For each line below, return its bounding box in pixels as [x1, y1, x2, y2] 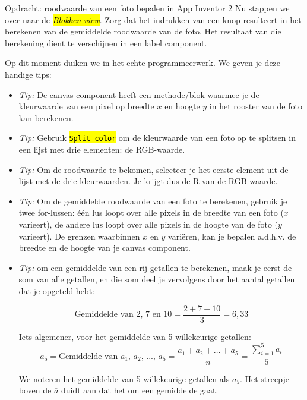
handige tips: [5, 68, 52, 80]
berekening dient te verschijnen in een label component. [5, 36, 207, 49]
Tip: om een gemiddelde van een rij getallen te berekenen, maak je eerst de [18, 261, 292, 273]
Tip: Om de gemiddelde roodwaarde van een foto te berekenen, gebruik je [18, 194, 287, 207]
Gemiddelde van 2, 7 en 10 [74, 310, 172, 319]
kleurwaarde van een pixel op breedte [18, 100, 154, 112]
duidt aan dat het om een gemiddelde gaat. [61, 384, 219, 396]
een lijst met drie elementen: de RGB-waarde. [18, 143, 185, 155]
